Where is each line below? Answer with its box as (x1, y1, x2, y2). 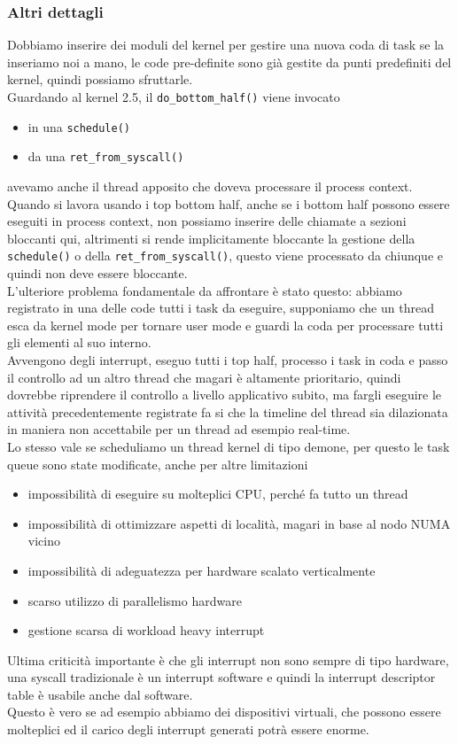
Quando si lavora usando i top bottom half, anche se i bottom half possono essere (7, 194, 450, 213)
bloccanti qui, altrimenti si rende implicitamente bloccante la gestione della (7, 229, 415, 247)
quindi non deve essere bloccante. (7, 264, 188, 282)
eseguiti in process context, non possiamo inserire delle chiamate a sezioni (7, 212, 407, 230)
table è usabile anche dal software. (7, 685, 193, 703)
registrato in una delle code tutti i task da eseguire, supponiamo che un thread (7, 298, 434, 317)
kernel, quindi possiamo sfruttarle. (7, 70, 193, 89)
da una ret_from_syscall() (27, 147, 184, 166)
